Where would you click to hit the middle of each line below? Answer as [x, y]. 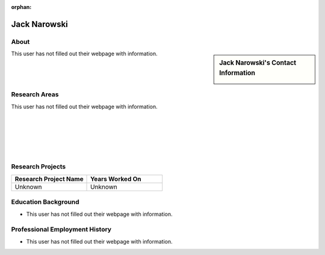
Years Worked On [116, 179]
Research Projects [39, 167]
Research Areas [35, 94]
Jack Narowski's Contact [258, 63]
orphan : [21, 7]
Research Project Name [49, 179]
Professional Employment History [61, 230]
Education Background [45, 202]
